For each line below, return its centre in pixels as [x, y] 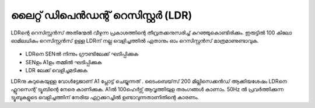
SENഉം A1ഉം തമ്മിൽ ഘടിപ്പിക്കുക [64, 62]
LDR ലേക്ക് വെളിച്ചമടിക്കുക [56, 71]
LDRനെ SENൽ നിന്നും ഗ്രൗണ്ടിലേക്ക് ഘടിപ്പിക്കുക [82, 54]
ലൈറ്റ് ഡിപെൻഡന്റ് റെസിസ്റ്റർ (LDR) [101, 15]
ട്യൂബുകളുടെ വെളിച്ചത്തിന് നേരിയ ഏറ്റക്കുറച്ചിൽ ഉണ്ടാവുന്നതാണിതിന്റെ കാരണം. [105, 97]
